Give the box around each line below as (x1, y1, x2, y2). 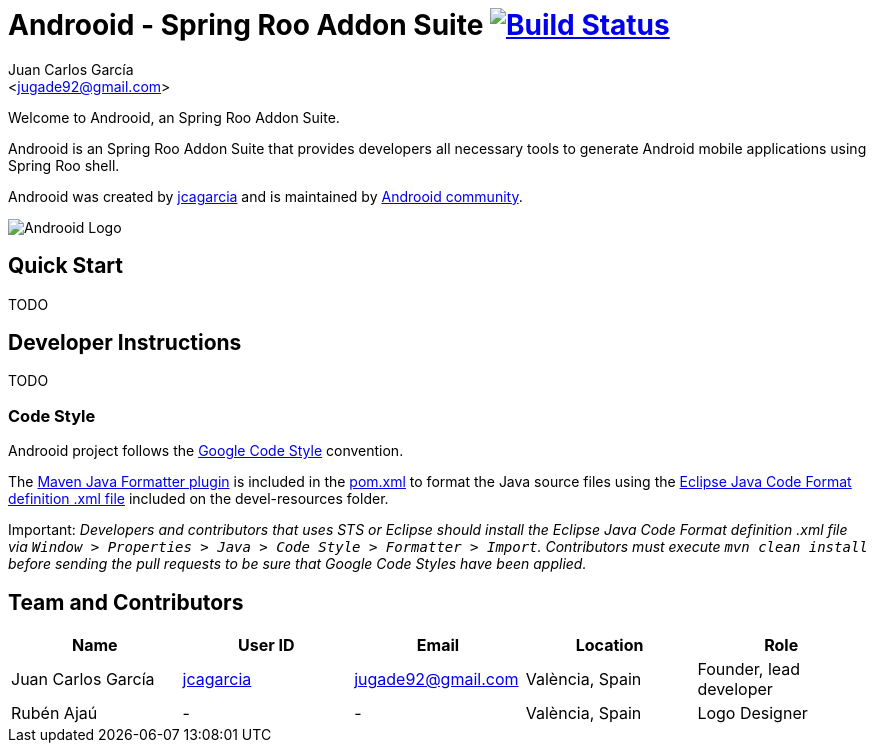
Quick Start (8, 253, 123, 279)
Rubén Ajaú (11, 703, 98, 724)
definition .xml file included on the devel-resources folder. (8, 490, 389, 508)
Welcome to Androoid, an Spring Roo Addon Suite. (8, 108, 340, 126)
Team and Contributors (8, 589, 244, 615)
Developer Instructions (8, 330, 242, 356)
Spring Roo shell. (8, 156, 120, 174)
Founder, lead (697, 659, 801, 680)
